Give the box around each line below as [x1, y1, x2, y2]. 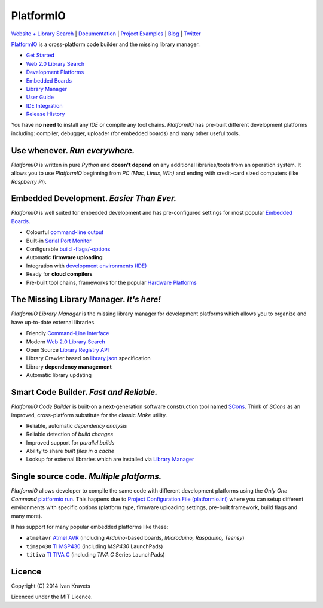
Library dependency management [26, 363, 112, 370]
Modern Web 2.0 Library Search [26, 338, 105, 345]
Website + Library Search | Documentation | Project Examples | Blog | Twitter [11, 30, 201, 37]
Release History [26, 111, 65, 118]
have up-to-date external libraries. [11, 318, 96, 326]
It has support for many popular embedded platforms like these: [11, 523, 169, 530]
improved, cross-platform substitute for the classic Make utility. [11, 411, 167, 418]
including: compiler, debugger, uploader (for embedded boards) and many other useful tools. [11, 129, 240, 137]
